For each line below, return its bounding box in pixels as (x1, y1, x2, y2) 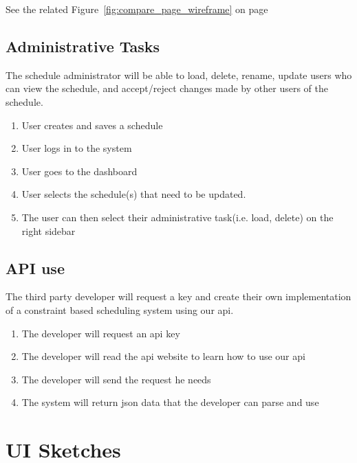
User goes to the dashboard (21, 163, 138, 178)
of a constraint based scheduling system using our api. (6, 302, 234, 317)
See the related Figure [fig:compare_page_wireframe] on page (6, 2, 268, 16)
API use (6, 257, 65, 278)
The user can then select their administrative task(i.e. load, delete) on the (21, 210, 334, 224)
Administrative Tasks (6, 35, 160, 56)
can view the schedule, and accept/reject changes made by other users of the (6, 81, 328, 95)
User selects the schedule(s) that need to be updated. (21, 187, 246, 201)
